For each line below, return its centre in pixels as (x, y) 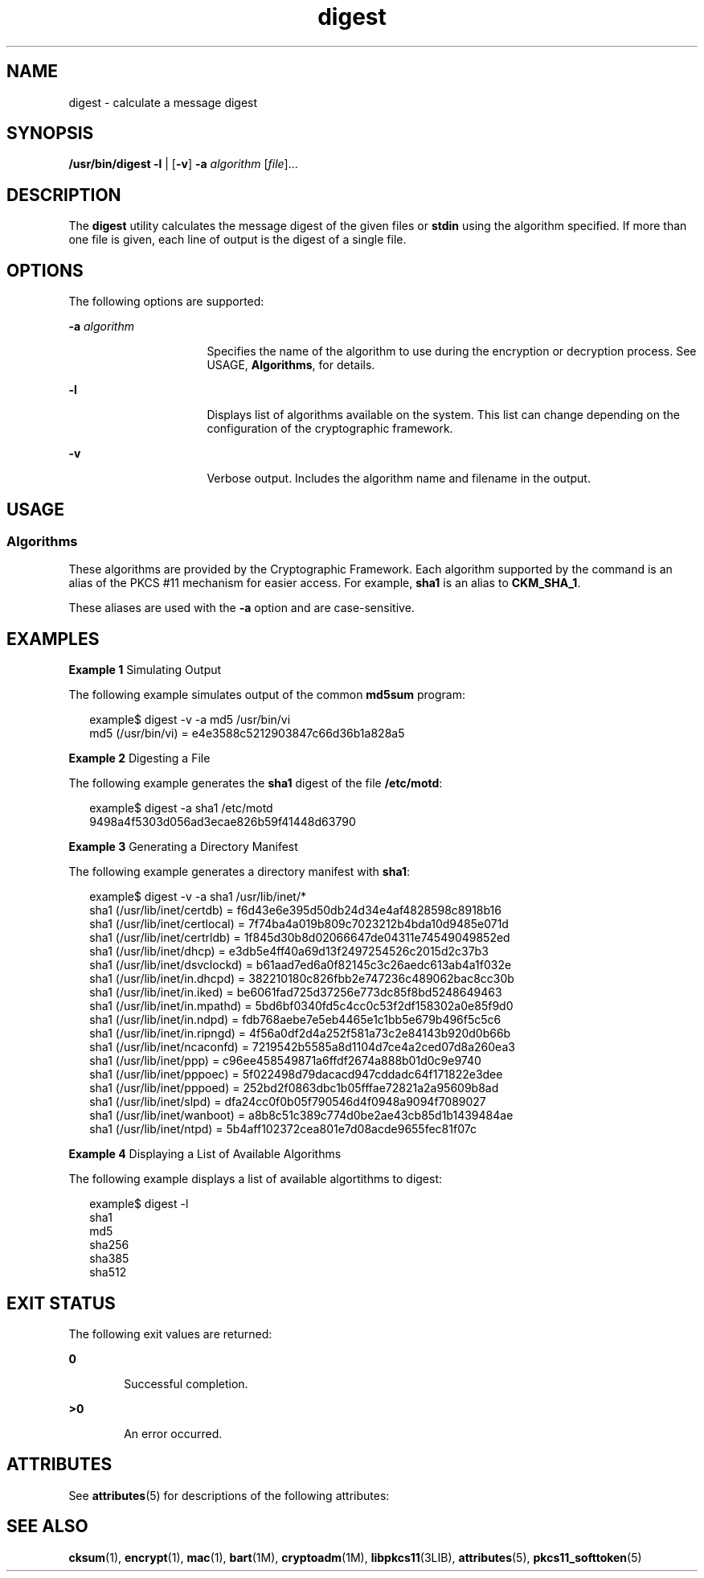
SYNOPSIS (50, 134)
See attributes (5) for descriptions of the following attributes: (229, 1495)
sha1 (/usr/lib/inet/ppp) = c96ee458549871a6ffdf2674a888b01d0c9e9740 (285, 1061)
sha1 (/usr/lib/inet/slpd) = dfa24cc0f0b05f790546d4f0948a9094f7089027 (288, 1102)
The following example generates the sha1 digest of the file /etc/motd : (256, 783)
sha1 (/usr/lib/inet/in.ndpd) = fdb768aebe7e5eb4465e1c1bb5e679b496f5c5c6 (295, 1020)
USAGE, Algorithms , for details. (291, 365)
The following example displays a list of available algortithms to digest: (256, 1179)
